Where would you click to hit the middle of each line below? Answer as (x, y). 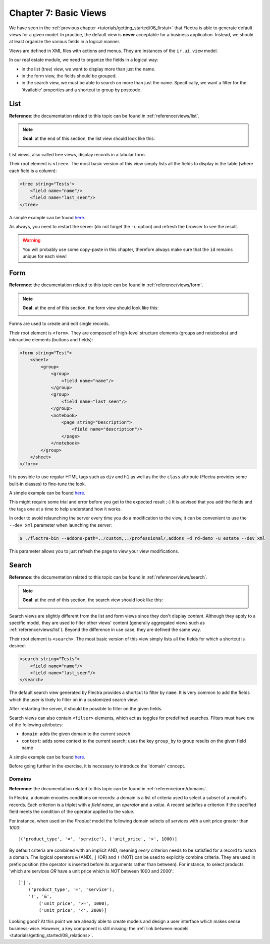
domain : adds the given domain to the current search (76, 734)
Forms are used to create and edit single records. (59, 324)
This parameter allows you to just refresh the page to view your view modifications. (94, 551)
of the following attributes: (36, 725)
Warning (31, 240)
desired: (18, 646)
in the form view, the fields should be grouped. (69, 76)
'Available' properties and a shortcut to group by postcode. (81, 90)
